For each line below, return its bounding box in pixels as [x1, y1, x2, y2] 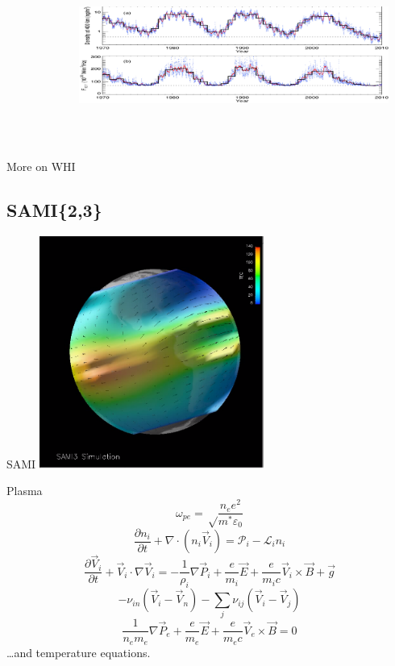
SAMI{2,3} [6, 197, 102, 222]
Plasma [6, 482, 43, 499]
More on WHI [6, 158, 76, 174]
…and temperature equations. [6, 643, 151, 660]
